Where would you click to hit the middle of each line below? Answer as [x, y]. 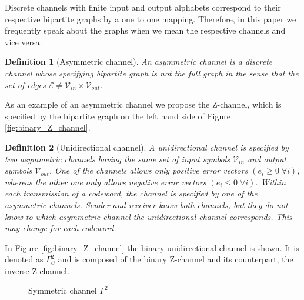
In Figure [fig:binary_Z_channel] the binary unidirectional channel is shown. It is [152, 247]
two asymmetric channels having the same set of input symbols [118, 159]
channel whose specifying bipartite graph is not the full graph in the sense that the [152, 73]
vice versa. [24, 41]
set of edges [25, 84]
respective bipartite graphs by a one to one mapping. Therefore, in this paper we [151, 19]
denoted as [24, 259]
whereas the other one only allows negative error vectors [106, 181]
